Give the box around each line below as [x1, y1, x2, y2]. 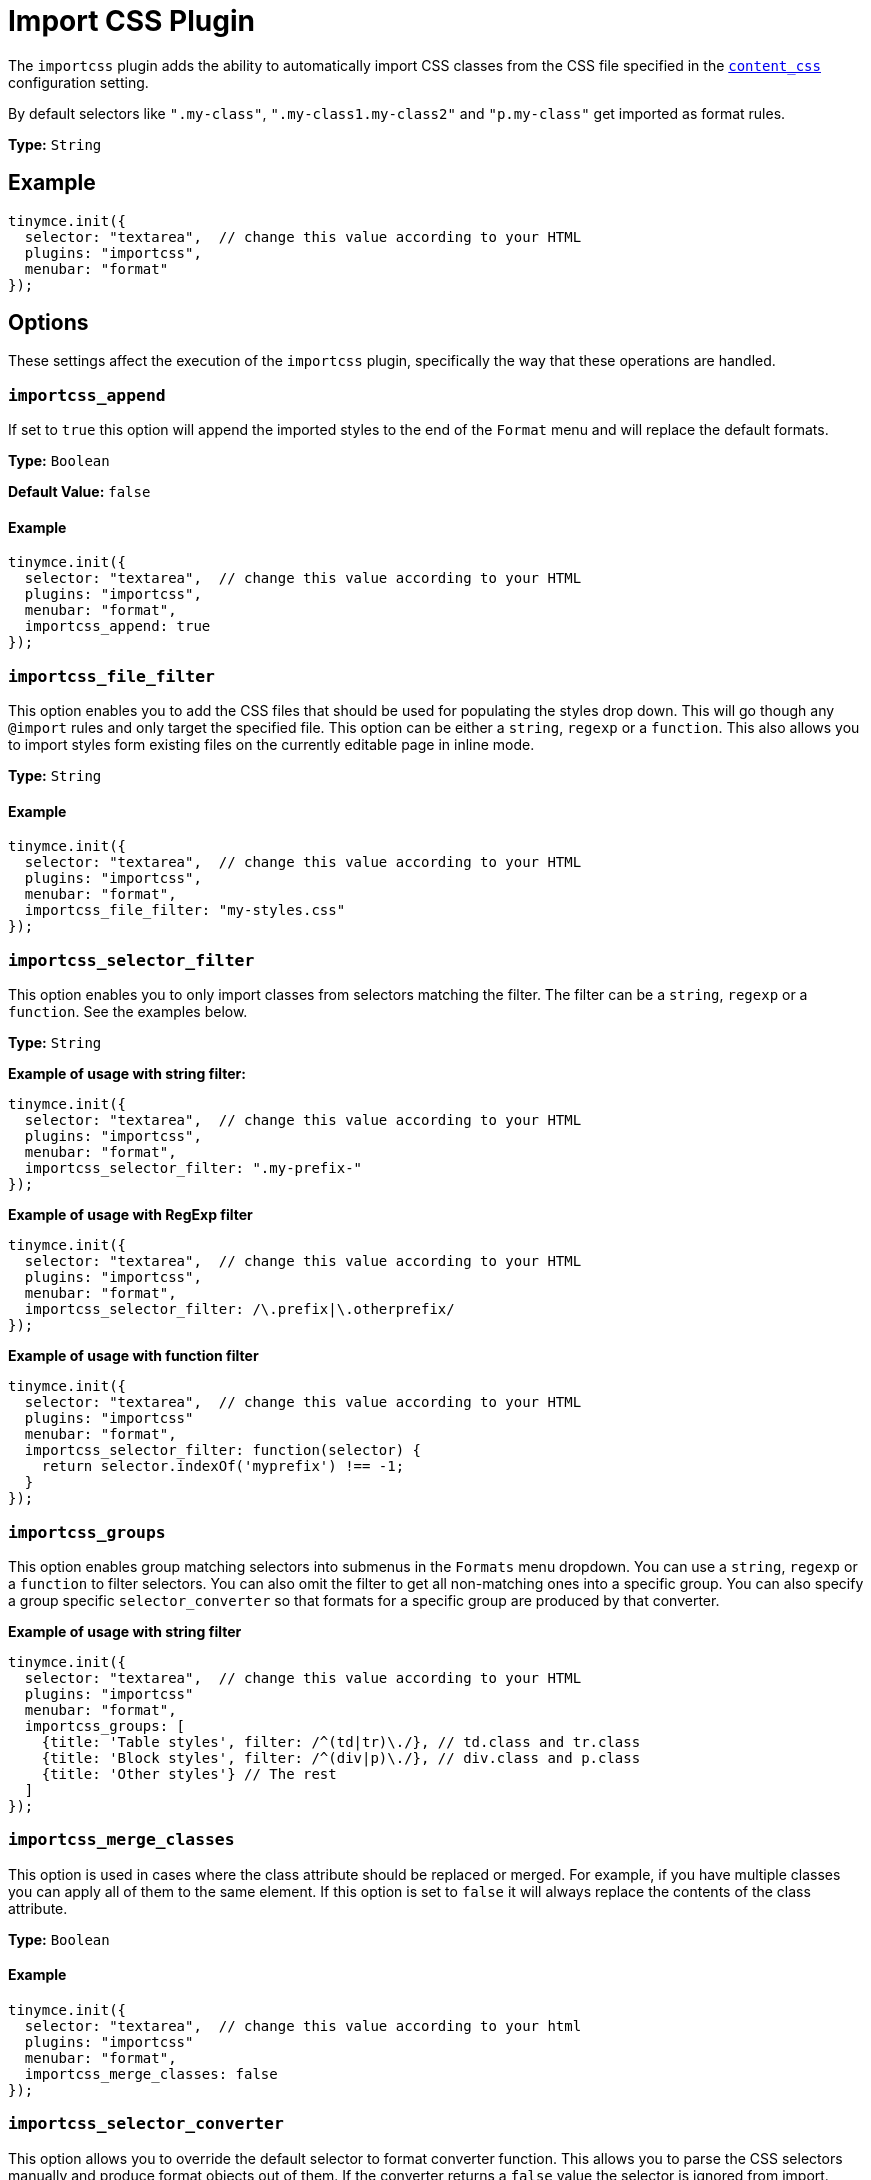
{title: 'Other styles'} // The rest [41, 1765, 337, 1782]
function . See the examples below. [8, 1003, 248, 1021]
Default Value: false [8, 483, 151, 501]
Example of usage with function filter [8, 1347, 259, 1365]
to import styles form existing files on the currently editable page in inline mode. [8, 736, 535, 754]
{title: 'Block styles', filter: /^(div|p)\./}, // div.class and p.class [41, 1749, 641, 1766]
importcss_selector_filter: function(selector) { [24, 1442, 422, 1459]
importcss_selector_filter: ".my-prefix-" [24, 1160, 363, 1177]
